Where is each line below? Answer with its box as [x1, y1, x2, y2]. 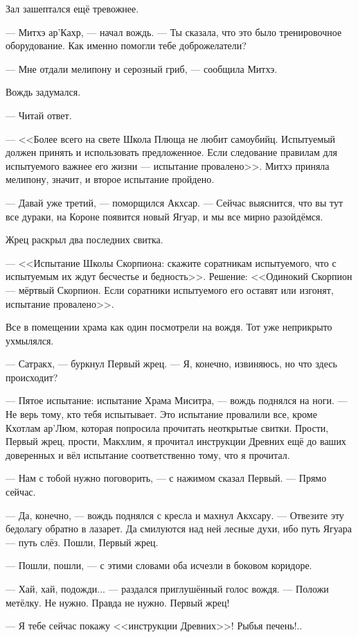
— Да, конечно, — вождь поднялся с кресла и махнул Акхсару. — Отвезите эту [6, 507, 344, 522]
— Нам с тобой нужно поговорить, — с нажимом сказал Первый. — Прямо [6, 471, 327, 485]
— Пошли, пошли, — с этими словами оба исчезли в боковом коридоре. [6, 558, 312, 573]
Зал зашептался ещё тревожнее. [6, 1, 139, 15]
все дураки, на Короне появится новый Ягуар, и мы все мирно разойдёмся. [6, 209, 323, 223]
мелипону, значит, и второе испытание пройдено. [6, 172, 215, 186]
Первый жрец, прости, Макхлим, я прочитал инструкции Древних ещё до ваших [6, 434, 346, 448]
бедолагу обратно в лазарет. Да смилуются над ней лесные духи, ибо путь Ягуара [6, 521, 352, 536]
